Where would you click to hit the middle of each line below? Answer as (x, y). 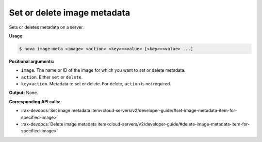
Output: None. (24, 93)
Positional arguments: (32, 61)
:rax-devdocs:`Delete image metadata (59, 124)
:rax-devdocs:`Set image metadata (56, 110)
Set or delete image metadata (70, 13)
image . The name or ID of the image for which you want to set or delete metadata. (103, 70)
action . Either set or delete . (52, 77)
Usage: (16, 36)
